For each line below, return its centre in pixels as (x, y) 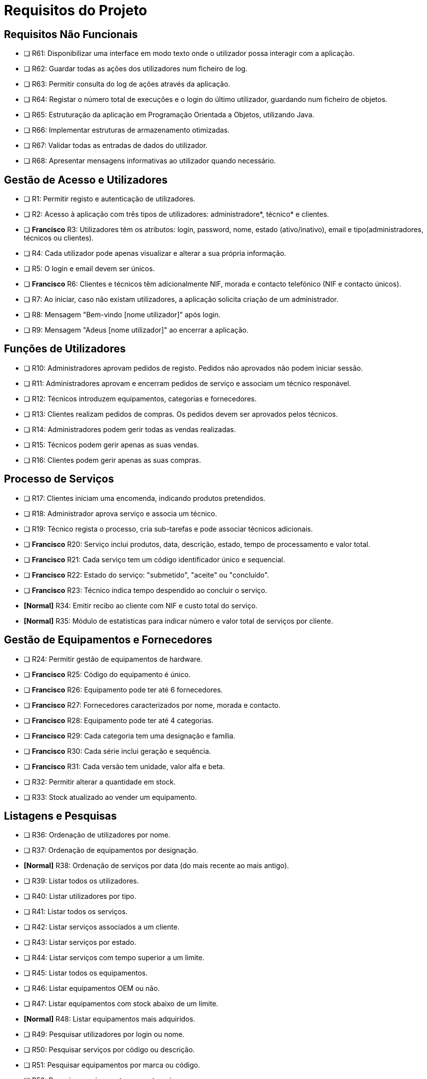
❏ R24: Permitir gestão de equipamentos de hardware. (113, 659)
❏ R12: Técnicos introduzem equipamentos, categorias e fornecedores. (140, 398)
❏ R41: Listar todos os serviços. (76, 912)
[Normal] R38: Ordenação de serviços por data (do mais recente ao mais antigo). (157, 866)
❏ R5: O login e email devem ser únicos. (89, 269)
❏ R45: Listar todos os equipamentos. (86, 973)
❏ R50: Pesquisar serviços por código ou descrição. (109, 1050)
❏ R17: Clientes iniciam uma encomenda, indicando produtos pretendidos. (145, 498)
